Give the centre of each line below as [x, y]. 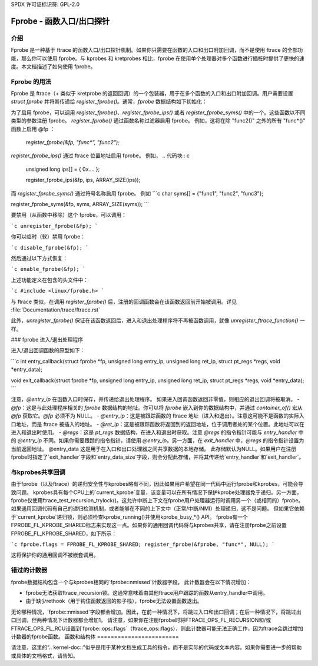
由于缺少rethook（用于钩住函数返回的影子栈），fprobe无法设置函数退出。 [114, 601]
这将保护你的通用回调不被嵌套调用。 [55, 555]
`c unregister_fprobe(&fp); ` [54, 226]
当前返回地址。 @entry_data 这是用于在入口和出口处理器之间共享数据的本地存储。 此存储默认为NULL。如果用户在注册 [154, 449]
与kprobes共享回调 [38, 472]
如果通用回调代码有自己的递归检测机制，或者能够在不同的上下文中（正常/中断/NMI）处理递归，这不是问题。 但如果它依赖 [158, 509]
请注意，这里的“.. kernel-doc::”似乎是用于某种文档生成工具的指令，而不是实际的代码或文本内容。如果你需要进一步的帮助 [156, 647]
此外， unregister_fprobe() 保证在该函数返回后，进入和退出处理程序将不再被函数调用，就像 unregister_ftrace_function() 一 [158, 320]
